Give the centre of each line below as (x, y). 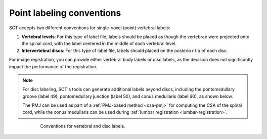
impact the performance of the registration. (53, 66)
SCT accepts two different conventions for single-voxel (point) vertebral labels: (90, 28)
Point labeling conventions (65, 13)
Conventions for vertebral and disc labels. (83, 126)
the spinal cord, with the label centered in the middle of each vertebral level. (99, 44)
